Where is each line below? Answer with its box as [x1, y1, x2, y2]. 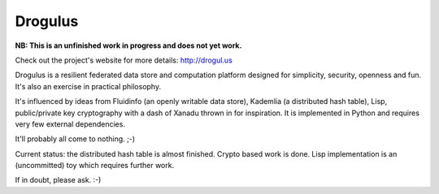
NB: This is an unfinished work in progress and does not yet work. [15, 41, 242, 50]
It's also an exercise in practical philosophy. [15, 81, 162, 91]
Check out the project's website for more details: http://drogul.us [15, 55, 233, 65]
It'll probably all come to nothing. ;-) [15, 134, 136, 144]
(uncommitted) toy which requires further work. [15, 161, 175, 170]
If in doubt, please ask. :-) [15, 175, 102, 185]
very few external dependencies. [15, 119, 126, 129]
